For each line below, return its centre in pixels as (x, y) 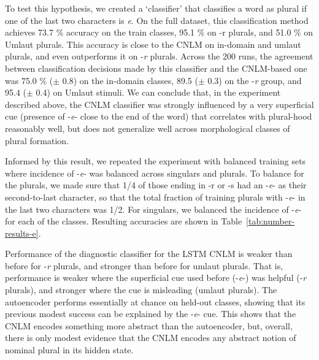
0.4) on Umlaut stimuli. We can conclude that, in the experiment (158, 92)
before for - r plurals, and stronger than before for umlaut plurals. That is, (144, 265)
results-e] (22, 233)
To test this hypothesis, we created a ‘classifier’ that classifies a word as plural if (156, 8)
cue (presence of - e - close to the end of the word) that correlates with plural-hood (159, 116)
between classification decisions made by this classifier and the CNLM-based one (156, 68)
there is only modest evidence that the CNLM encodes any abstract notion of (151, 338)
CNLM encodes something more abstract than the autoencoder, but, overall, (149, 325)
